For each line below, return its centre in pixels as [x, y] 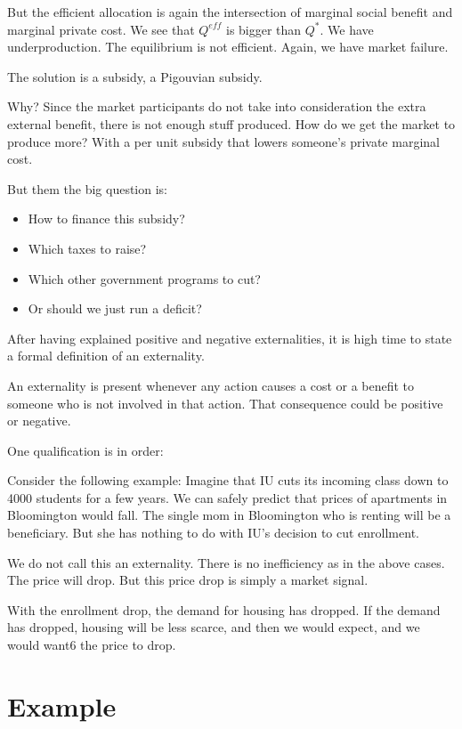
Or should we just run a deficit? [115, 308]
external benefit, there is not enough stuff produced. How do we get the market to [231, 123]
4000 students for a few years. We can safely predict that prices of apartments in [227, 497]
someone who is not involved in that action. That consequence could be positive [225, 403]
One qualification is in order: [85, 450]
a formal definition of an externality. [106, 356]
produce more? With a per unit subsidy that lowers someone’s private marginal [223, 141]
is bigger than [263, 29]
